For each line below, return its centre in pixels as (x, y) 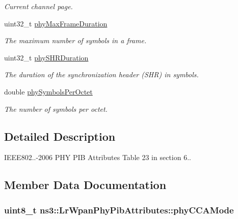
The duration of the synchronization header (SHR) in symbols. (101, 74)
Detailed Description (60, 136)
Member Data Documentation (85, 185)
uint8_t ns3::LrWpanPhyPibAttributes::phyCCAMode (119, 210)
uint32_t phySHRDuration (46, 57)
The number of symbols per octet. (56, 108)
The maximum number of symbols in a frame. (75, 40)
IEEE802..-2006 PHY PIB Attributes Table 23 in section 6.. (98, 157)
